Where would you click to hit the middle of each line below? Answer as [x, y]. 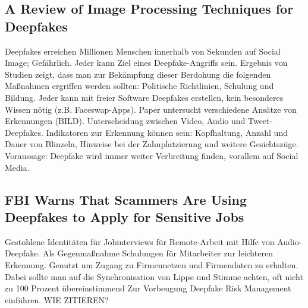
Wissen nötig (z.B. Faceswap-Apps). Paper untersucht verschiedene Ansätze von [151, 109]
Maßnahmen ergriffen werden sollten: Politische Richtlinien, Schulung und [139, 86]
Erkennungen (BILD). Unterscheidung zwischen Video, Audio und [125, 121]
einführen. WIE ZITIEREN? [57, 299]
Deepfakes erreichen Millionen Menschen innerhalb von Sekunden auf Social [143, 51]
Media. [17, 167]
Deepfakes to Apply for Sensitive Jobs [125, 216]
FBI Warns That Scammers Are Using [126, 199]
